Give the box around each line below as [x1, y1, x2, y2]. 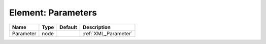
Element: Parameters [9, 7, 97, 18]
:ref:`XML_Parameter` [82, 30, 133, 37]
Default [59, 24, 77, 30]
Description [82, 24, 111, 30]
